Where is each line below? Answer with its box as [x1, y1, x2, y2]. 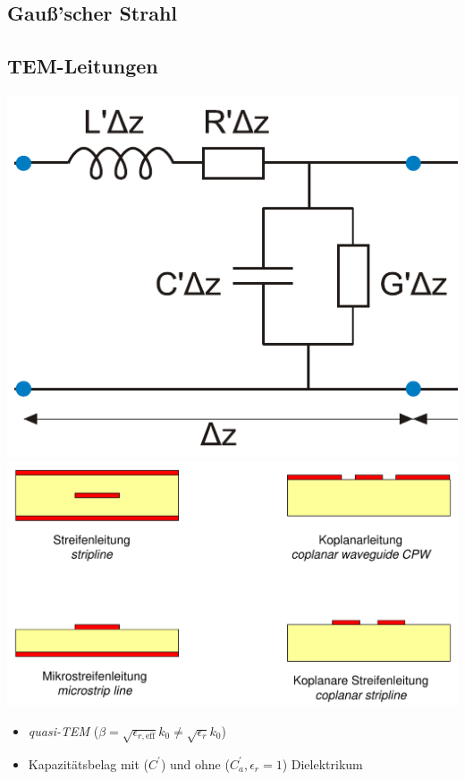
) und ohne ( [160, 754, 230, 773]
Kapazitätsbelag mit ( [28, 754, 149, 773]
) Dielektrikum [282, 754, 363, 773]
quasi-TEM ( [28, 721, 99, 740]
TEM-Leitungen [7, 52, 158, 80]
